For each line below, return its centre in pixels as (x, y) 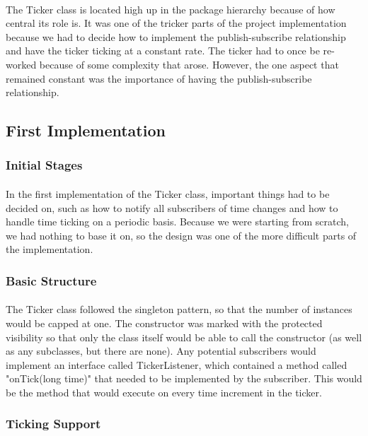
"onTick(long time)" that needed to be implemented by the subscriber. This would (184, 378)
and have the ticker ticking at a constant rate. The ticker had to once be (163, 51)
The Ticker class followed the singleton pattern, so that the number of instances (179, 309)
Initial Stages (44, 165)
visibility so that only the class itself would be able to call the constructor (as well (184, 337)
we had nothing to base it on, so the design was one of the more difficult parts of (181, 235)
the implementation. (50, 249)
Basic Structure (51, 280)
